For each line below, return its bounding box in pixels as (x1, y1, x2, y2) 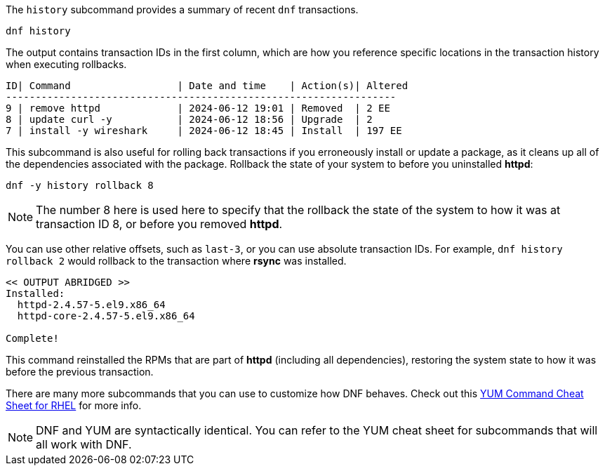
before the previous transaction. (6, 366, 154, 378)
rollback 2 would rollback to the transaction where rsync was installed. (6, 255, 347, 267)
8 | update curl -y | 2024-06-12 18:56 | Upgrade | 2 (6, 114, 373, 125)
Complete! (6, 333, 59, 344)
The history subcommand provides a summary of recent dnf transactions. (6, 4, 359, 15)
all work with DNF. (36, 437, 132, 451)
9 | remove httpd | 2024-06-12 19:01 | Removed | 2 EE (6, 102, 390, 114)
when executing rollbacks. (6, 58, 127, 70)
